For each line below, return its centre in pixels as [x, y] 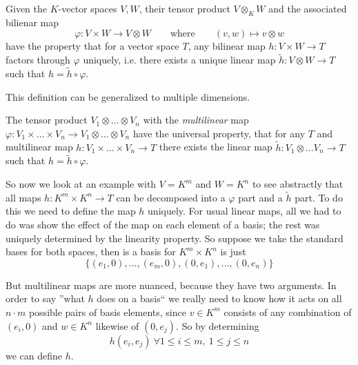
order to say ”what [45, 298]
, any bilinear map [227, 46]
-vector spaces [88, 8]
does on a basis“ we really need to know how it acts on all [219, 298]
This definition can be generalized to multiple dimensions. [128, 96]
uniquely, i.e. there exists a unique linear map [179, 60]
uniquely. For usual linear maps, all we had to [245, 211]
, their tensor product [185, 8]
